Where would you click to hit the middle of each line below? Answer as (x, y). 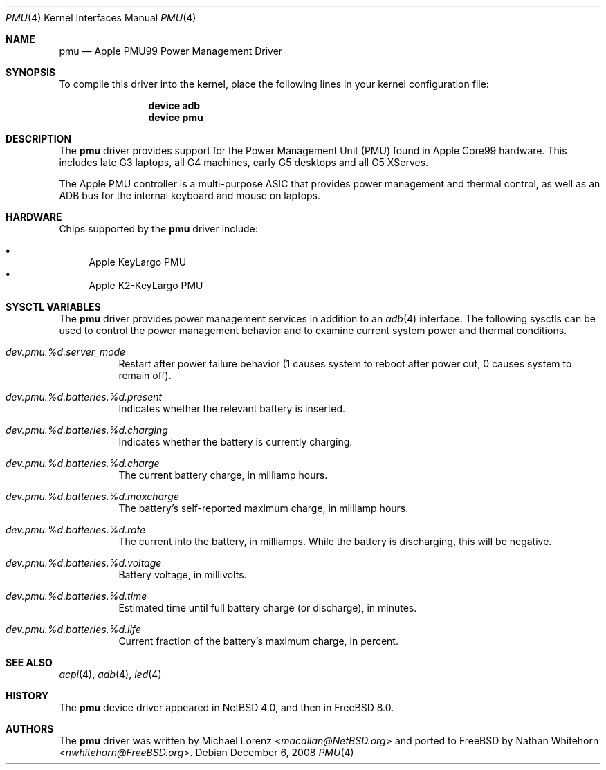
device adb (174, 106)
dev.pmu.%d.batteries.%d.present (84, 397)
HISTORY (27, 696)
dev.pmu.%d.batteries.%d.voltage (84, 563)
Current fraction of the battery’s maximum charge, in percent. (258, 641)
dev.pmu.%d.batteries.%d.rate (76, 530)
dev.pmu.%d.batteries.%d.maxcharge (92, 496)
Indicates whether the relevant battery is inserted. (232, 409)
